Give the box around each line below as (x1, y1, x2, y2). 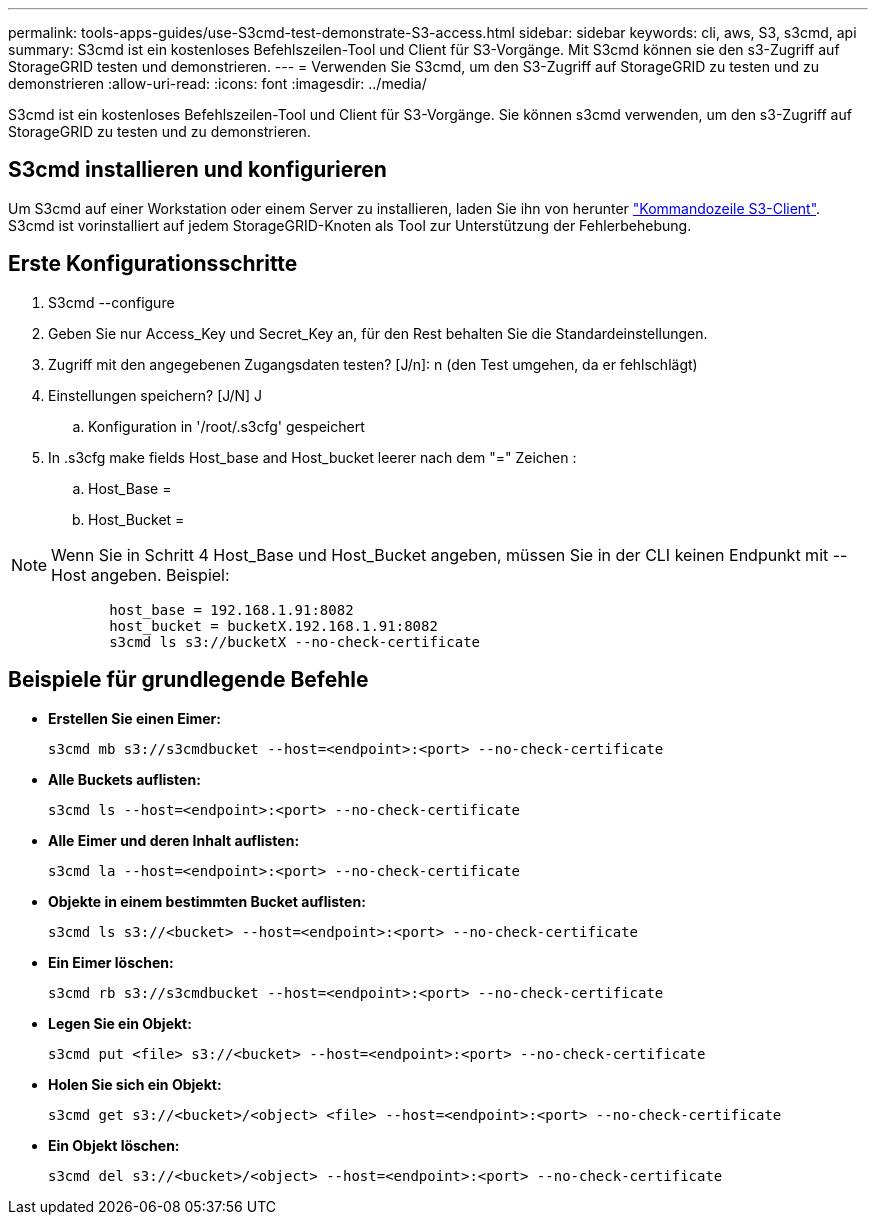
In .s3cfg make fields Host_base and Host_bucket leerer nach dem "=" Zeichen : (48, 448, 577, 466)
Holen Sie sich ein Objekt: (48, 1075, 222, 1093)
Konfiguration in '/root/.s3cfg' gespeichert (88, 417, 365, 435)
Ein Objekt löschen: (48, 1136, 180, 1154)
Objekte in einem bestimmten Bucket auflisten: (48, 892, 366, 910)
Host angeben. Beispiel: (51, 564, 230, 585)
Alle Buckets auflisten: (48, 770, 201, 788)
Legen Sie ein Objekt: (48, 1014, 192, 1032)
